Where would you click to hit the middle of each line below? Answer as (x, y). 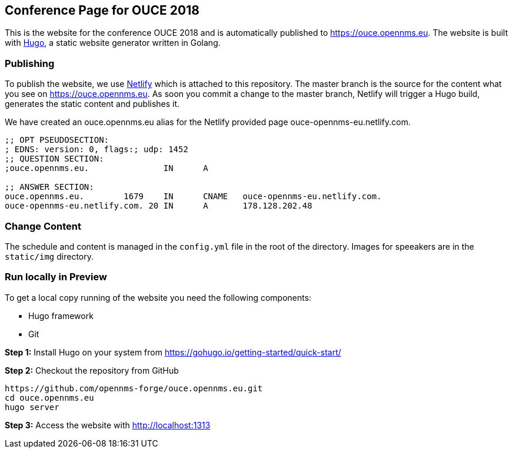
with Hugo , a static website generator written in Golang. (113, 43)
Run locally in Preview (56, 277)
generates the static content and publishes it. (92, 104)
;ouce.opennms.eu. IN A (106, 168)
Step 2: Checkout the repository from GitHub (92, 370)
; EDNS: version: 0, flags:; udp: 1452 (96, 150)
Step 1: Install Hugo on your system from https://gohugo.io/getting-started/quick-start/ (173, 352)
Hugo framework (61, 316)
